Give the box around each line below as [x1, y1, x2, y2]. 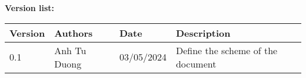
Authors [54, 26, 93, 40]
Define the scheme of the [175, 43, 278, 57]
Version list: [5, 2, 55, 13]
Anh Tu [54, 43, 87, 57]
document [175, 56, 217, 70]
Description [175, 26, 231, 40]
